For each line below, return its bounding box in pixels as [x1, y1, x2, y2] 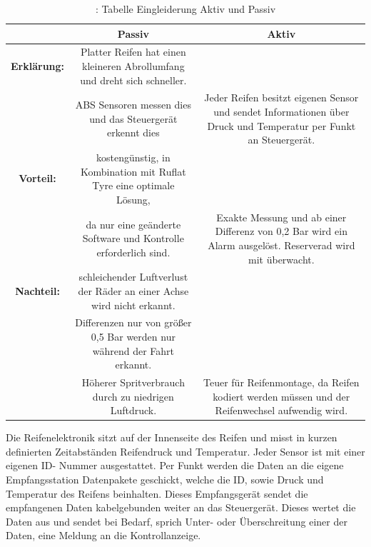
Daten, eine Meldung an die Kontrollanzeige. [6, 528, 201, 543]
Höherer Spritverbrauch [81, 375, 185, 389]
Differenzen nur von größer [75, 315, 192, 330]
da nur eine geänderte [86, 216, 181, 231]
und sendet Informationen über [213, 104, 350, 119]
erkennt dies [107, 125, 160, 140]
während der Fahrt [92, 343, 174, 358]
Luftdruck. [110, 403, 157, 418]
